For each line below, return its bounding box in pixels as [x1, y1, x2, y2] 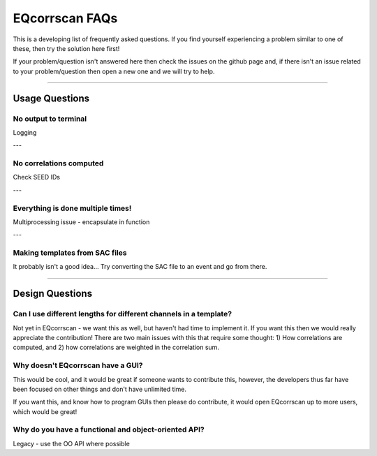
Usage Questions [13, 92, 90, 104]
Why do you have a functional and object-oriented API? [13, 425, 205, 434]
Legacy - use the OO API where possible [13, 439, 131, 448]
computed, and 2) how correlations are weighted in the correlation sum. [13, 343, 220, 352]
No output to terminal [13, 114, 87, 124]
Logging [13, 128, 37, 136]
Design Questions [13, 288, 93, 300]
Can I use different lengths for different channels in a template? [13, 309, 232, 319]
